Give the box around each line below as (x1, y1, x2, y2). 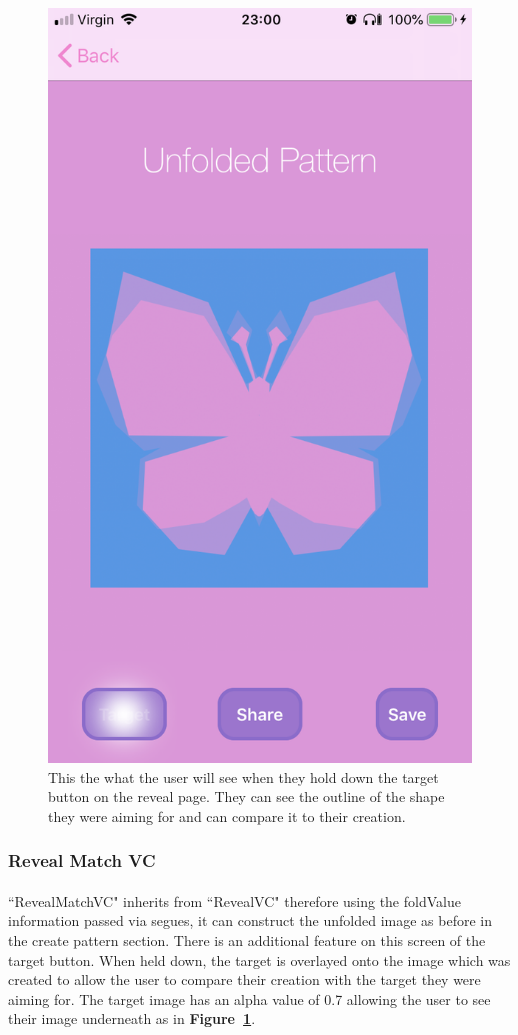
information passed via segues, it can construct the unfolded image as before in (8, 910, 492, 931)
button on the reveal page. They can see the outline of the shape (48, 786, 445, 807)
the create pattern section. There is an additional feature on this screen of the (8, 930, 486, 951)
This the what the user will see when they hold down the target (48, 766, 439, 787)
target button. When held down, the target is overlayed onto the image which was (8, 949, 511, 970)
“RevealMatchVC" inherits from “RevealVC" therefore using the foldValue (8, 890, 461, 911)
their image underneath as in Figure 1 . (8, 1008, 256, 1029)
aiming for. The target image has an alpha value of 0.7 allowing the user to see (8, 988, 491, 1009)
